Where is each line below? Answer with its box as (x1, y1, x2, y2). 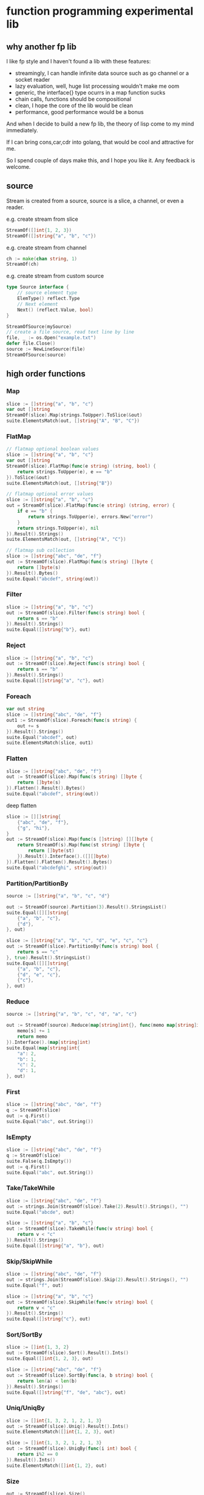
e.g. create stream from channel (6, 244, 87, 251)
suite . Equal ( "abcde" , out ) (6, 1209, 75, 1215)
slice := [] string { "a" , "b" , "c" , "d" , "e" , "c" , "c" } (6, 938, 148, 944)
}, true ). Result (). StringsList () (6, 954, 91, 961)
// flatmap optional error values (6, 491, 94, 498)
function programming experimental (6, 4, 194, 18)
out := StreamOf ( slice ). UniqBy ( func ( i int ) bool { (6, 1446, 137, 1452)
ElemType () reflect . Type (17, 296, 80, 302)
